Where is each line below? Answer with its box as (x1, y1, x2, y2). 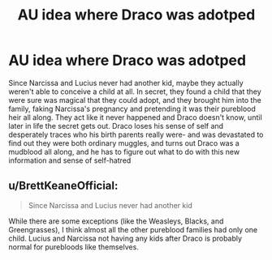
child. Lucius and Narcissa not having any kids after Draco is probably (8, 233, 242, 243)
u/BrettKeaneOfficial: (8, 179, 119, 193)
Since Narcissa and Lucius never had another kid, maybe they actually (8, 78, 244, 87)
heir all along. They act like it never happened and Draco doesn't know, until (8, 112, 262, 122)
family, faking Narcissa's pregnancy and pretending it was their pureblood (8, 104, 256, 113)
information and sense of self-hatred (8, 156, 132, 165)
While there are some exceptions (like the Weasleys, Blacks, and (8, 216, 224, 226)
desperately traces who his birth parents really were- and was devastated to (8, 130, 264, 139)
